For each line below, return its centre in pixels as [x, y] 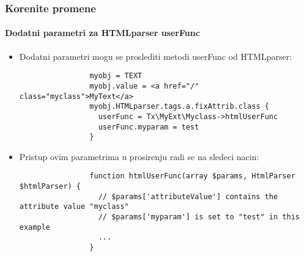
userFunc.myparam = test [149, 127]
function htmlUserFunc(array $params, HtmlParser [192, 176]
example [35, 227]
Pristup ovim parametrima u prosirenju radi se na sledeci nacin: [139, 156]
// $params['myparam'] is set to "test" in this [199, 217]
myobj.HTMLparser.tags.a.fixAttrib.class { [179, 107]
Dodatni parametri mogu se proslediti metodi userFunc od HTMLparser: [156, 56]
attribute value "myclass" [74, 207]
